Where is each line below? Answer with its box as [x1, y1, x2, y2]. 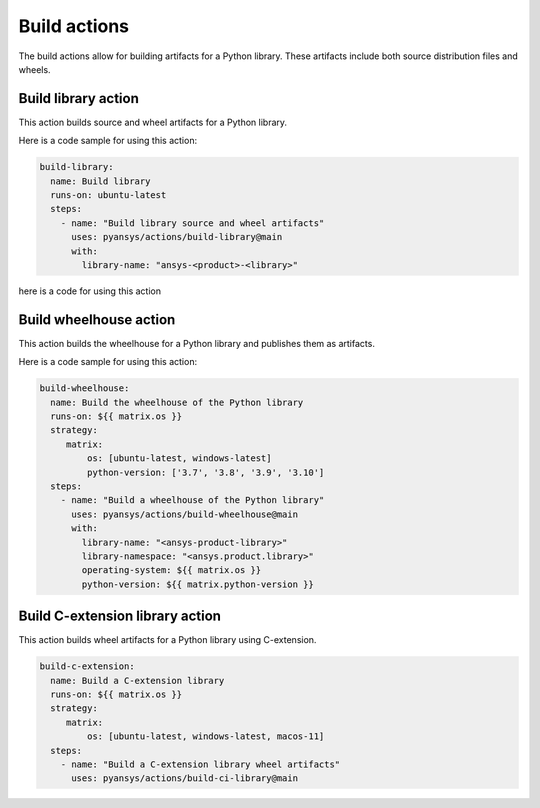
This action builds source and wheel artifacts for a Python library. [18, 116, 288, 128]
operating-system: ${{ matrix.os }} [81, 565, 262, 576]
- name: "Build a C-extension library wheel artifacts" [60, 758, 341, 770]
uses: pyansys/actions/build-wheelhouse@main [71, 508, 299, 520]
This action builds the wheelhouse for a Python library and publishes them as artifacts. [18, 337, 375, 349]
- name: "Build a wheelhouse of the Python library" [60, 495, 325, 506]
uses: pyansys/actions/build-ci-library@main [71, 773, 299, 784]
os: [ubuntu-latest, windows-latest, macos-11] [86, 731, 325, 742]
